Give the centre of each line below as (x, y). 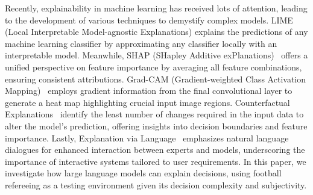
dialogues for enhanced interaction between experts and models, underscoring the (155, 150)
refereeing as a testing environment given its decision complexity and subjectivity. (156, 184)
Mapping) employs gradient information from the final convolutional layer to (149, 91)
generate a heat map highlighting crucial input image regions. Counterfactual (147, 102)
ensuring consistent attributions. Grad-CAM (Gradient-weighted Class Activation (155, 79)
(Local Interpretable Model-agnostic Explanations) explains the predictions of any (156, 32)
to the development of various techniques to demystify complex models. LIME (149, 20)
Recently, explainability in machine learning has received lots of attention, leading (156, 8)
